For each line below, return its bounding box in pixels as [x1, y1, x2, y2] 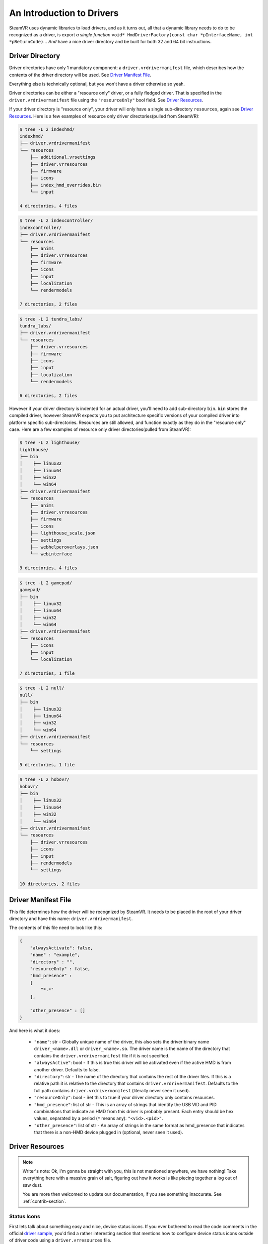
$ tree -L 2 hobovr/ [19, 777, 69, 782]
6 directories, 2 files [19, 393, 78, 398]
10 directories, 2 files [19, 881, 80, 887]
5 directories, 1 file [19, 762, 75, 767]
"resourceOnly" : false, [30, 966, 91, 971]
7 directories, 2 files [19, 302, 78, 307]
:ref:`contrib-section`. [22, 1198, 67, 1204]
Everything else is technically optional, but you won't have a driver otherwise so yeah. [9, 81, 185, 87]
